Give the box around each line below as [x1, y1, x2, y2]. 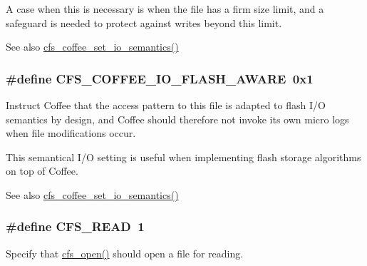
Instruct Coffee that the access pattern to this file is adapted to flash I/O [6, 98, 326, 112]
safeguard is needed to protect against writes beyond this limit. [6, 15, 282, 30]
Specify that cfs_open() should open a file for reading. [6, 245, 244, 260]
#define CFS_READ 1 [6, 218, 145, 235]
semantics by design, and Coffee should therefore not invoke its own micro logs [6, 111, 349, 126]
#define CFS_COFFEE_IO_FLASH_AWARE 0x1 [6, 69, 314, 87]
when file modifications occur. [6, 126, 136, 140]
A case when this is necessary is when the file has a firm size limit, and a [6, 1, 324, 16]
